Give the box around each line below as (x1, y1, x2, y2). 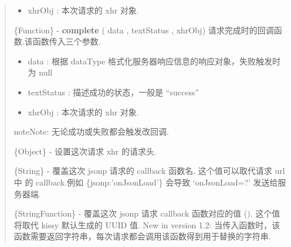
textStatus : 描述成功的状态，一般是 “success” (28, 85, 199, 98)
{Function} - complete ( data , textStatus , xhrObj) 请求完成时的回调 (13, 23, 274, 36)
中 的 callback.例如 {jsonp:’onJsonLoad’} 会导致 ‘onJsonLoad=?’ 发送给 (13, 176, 278, 188)
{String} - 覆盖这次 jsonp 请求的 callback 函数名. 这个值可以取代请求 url (13, 164, 285, 177)
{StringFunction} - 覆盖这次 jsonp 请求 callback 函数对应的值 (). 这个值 (13, 207, 280, 219)
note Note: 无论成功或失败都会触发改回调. (13, 125, 169, 138)
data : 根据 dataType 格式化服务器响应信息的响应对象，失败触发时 (28, 54, 281, 67)
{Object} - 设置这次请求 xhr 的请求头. (13, 145, 157, 157)
